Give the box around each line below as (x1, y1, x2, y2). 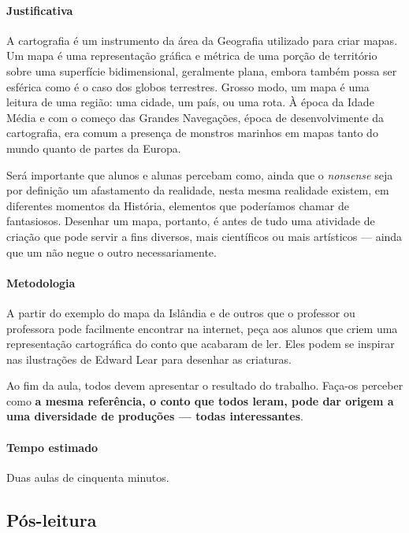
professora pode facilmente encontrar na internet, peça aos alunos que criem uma (6, 320, 398, 336)
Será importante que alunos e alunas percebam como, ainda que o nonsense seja (6, 166, 393, 183)
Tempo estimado (6, 439, 99, 455)
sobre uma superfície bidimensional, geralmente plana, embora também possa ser (6, 62, 397, 79)
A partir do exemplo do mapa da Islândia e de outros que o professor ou (6, 304, 355, 320)
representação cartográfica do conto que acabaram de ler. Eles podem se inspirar (6, 335, 395, 352)
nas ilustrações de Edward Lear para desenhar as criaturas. (6, 350, 292, 367)
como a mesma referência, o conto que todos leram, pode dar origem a (6, 392, 394, 409)
